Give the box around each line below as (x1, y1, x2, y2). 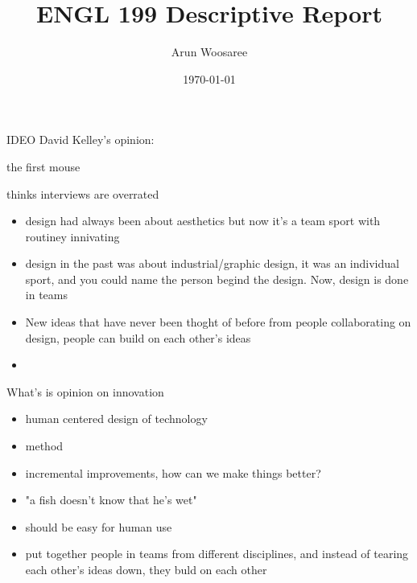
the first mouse (6, 158, 81, 174)
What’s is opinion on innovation (6, 383, 164, 400)
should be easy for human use (25, 518, 172, 535)
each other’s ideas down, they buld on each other (25, 561, 267, 577)
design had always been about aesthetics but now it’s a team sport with (25, 212, 381, 229)
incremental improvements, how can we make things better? (25, 464, 321, 481)
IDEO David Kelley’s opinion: (6, 131, 155, 148)
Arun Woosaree (171, 43, 248, 60)
